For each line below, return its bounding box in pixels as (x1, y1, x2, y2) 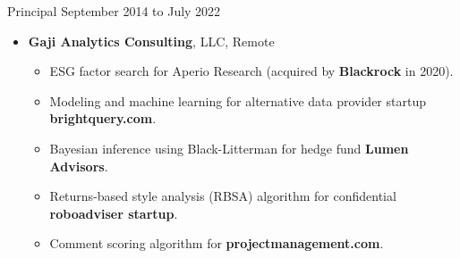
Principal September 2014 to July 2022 (7, 2, 221, 20)
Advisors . (49, 156, 108, 175)
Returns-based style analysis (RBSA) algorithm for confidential (49, 187, 396, 205)
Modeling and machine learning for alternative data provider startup (49, 91, 426, 110)
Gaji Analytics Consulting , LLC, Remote (28, 31, 275, 50)
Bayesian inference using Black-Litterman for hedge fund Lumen (49, 138, 409, 157)
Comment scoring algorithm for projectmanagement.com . (49, 234, 384, 253)
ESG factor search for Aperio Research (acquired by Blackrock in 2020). (49, 62, 454, 80)
